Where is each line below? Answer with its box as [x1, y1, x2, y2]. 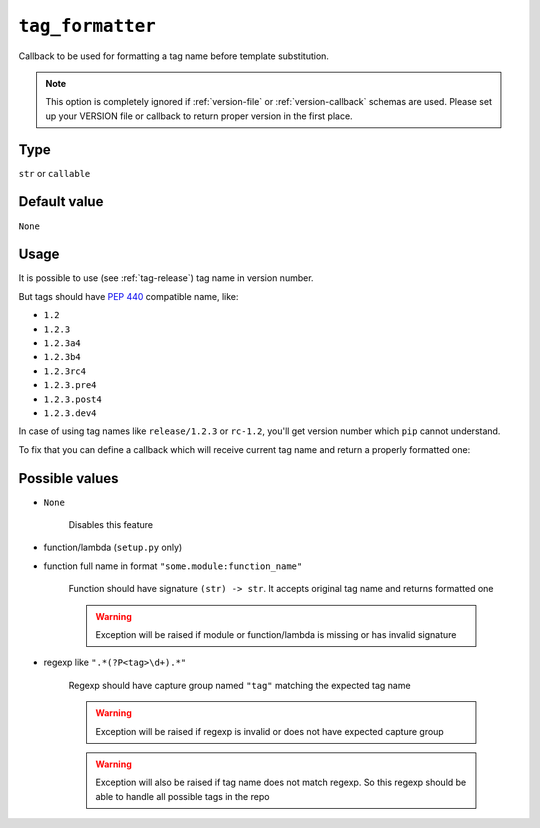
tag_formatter [18, 15, 157, 37]
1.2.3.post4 [43, 393, 102, 405]
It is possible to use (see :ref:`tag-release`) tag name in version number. [18, 272, 314, 284]
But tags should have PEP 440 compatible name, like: [18, 290, 239, 302]
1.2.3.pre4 [43, 380, 97, 391]
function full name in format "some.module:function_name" [43, 560, 303, 572]
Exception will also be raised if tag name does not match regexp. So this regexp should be [95, 776, 467, 789]
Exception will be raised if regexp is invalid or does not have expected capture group [95, 725, 444, 737]
